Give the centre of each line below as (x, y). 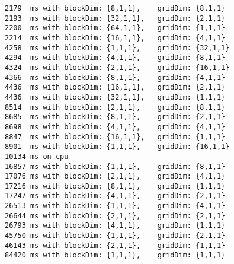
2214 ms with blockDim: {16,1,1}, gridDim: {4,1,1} (115, 38)
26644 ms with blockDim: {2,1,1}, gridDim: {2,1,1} (115, 216)
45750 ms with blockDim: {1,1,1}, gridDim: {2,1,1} (115, 236)
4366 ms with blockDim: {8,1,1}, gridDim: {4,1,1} (115, 77)
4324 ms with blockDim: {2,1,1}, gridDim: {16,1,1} (117, 67)
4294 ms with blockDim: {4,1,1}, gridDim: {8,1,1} (115, 58)
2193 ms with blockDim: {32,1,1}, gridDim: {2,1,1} (115, 18)
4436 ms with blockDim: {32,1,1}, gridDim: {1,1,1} (115, 97)
